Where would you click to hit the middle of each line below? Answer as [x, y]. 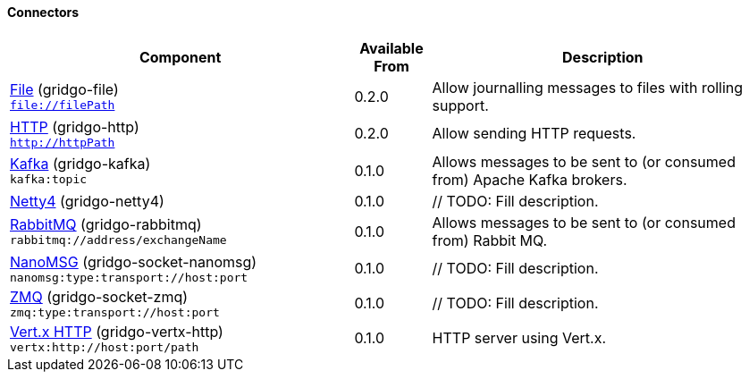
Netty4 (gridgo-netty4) [87, 201]
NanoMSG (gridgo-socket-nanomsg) [134, 261]
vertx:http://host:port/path [105, 347]
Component [180, 57]
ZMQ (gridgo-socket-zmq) [99, 296]
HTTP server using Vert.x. [519, 338]
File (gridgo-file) [64, 90]
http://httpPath [63, 142]
